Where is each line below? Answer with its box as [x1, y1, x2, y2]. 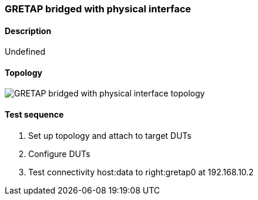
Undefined [5, 46, 46, 57]
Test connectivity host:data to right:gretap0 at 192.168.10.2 [28, 166, 254, 177]
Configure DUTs [28, 148, 91, 159]
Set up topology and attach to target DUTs [28, 130, 192, 141]
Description [5, 25, 52, 36]
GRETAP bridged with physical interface [5, 3, 192, 15]
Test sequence [5, 109, 64, 120]
